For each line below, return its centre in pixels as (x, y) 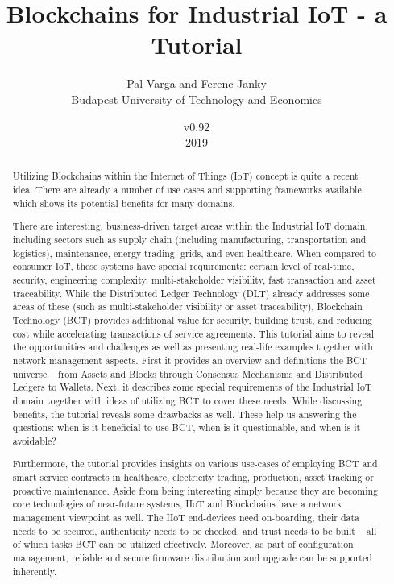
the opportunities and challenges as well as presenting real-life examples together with (193, 347)
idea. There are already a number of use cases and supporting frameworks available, (189, 190)
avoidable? (34, 440)
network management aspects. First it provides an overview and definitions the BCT (190, 360)
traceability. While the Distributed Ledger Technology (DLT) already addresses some (191, 293)
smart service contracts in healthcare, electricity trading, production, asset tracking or (193, 477)
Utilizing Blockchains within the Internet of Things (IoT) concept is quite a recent (185, 176)
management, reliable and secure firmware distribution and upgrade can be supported (192, 557)
